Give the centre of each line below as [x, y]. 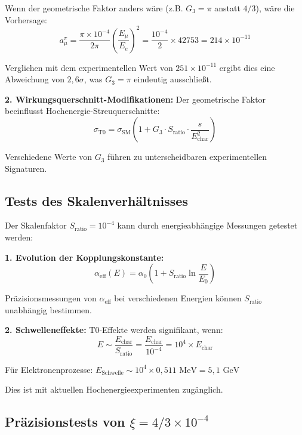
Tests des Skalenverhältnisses [96, 200]
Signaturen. [26, 168]
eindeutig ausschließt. [173, 79]
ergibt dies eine [247, 67]
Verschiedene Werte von [48, 157]
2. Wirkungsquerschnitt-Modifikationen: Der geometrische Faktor [135, 99]
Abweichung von [35, 79]
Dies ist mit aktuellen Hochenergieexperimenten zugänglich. [114, 389]
